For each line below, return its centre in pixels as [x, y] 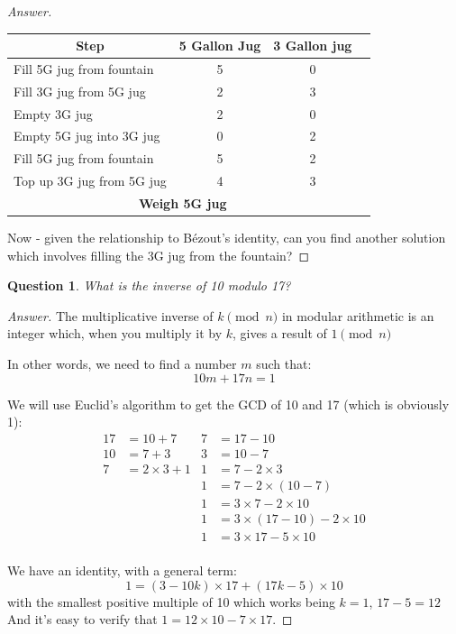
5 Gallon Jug [220, 46]
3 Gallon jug [313, 46]
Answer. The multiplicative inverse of [110, 315]
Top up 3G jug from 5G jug [90, 181]
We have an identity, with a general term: [122, 570]
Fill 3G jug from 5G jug [80, 91]
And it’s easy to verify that [82, 619]
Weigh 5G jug [182, 203]
